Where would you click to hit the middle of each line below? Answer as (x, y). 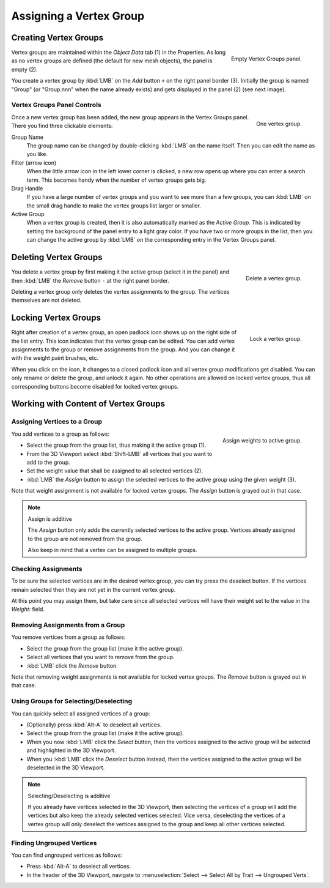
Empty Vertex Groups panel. (266, 59)
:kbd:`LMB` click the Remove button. (72, 666)
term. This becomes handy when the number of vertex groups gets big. (116, 180)
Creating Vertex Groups (57, 38)
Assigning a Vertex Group (78, 16)
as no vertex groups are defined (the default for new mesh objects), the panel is (112, 61)
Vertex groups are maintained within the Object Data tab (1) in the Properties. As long (119, 53)
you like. (37, 154)
